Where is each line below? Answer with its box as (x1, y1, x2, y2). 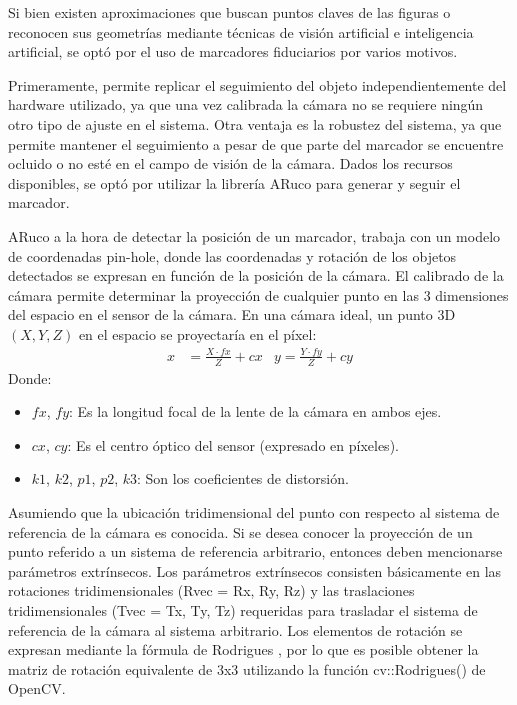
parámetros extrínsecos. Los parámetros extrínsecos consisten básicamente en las (8, 560, 502, 581)
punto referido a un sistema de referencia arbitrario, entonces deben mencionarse (8, 541, 503, 562)
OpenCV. (8, 678, 66, 699)
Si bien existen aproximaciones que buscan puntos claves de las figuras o (8, 2, 451, 22)
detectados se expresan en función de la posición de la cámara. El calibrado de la (8, 265, 504, 286)
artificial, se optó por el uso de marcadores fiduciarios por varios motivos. (8, 41, 458, 62)
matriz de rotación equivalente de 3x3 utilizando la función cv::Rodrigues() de (8, 658, 486, 679)
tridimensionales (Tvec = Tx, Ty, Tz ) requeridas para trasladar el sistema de (8, 600, 478, 621)
